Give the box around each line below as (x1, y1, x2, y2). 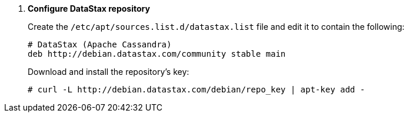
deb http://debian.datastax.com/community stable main (28, 49, 286, 58)
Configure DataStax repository (28, 4, 150, 13)
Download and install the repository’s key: (28, 67, 189, 77)
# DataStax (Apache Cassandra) (28, 40, 172, 49)
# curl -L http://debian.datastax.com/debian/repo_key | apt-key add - (28, 85, 365, 94)
